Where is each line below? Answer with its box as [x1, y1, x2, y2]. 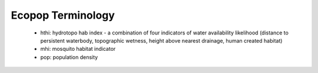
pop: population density [40, 53, 98, 61]
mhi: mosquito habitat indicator [40, 46, 116, 53]
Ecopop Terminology [11, 9, 115, 22]
